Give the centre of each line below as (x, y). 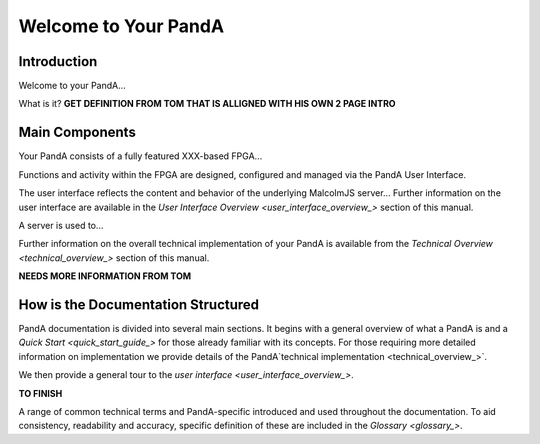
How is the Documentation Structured (139, 304)
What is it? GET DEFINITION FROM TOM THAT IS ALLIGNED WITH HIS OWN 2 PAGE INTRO (207, 104)
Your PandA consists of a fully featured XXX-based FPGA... (140, 156)
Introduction (58, 61)
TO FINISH (40, 393)
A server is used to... (61, 225)
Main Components (77, 132)
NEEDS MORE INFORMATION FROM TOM (105, 276)
